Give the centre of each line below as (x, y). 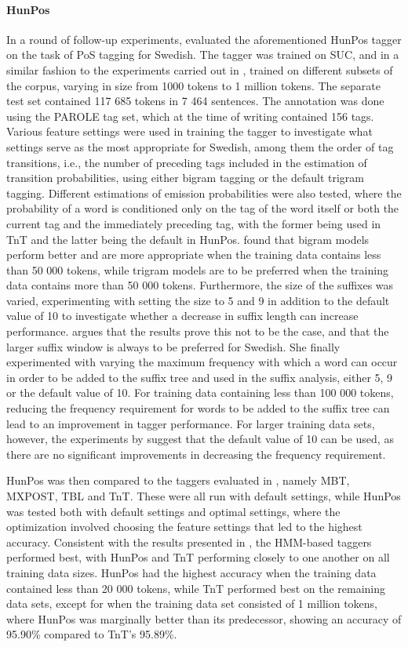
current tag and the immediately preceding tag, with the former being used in (194, 223)
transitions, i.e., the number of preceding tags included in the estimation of (187, 162)
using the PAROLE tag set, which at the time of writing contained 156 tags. (190, 116)
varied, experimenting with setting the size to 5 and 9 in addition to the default (198, 300)
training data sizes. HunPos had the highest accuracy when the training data (191, 572)
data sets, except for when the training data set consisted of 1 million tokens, (192, 603)
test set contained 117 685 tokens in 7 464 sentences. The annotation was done (195, 101)
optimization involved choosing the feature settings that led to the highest (184, 527)
